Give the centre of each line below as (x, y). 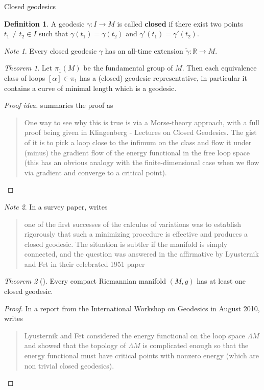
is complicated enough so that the (196, 345)
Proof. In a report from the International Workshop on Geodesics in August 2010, (132, 308)
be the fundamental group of (128, 68)
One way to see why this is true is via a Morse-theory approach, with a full (142, 122)
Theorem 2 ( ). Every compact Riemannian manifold (85, 281)
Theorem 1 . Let (28, 68)
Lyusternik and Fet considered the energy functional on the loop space (135, 335)
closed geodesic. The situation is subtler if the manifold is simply (126, 244)
